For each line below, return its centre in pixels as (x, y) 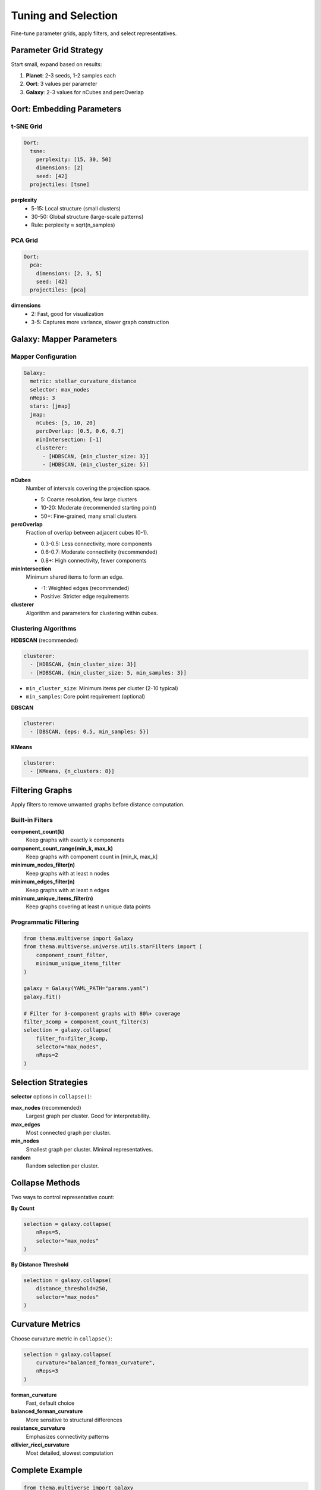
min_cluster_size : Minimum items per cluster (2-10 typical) (102, 688)
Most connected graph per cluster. (68, 1132)
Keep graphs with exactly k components (75, 840)
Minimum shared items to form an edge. (75, 577)
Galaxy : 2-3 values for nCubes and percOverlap (85, 92)
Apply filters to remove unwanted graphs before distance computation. (98, 804)
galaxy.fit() (43, 997)
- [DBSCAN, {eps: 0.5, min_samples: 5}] (89, 731)
